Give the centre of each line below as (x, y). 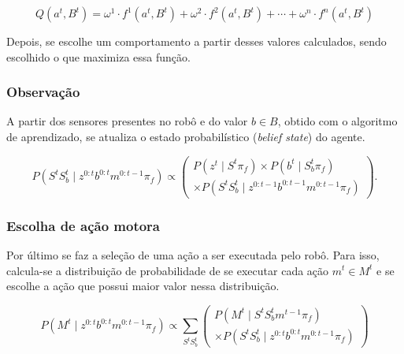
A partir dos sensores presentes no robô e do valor (127, 121)
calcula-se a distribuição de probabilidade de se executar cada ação (168, 270)
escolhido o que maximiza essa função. (98, 56)
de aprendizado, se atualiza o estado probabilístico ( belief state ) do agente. (186, 136)
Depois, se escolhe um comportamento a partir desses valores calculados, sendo (196, 41)
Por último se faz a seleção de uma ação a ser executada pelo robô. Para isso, (193, 254)
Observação (43, 92)
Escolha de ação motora (83, 225)
